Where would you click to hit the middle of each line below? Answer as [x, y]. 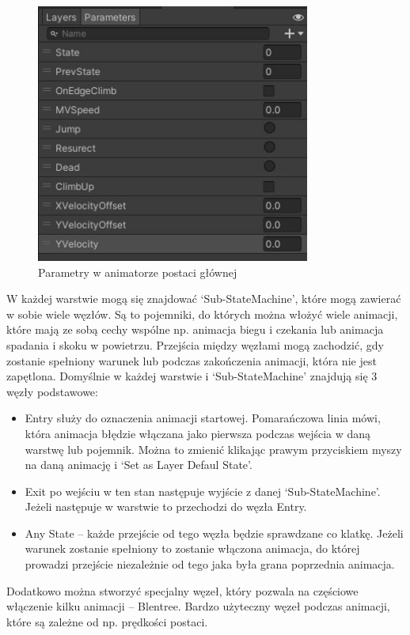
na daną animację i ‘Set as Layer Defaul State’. [139, 465]
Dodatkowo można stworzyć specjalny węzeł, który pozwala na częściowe [182, 590]
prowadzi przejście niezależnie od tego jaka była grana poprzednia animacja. [210, 564]
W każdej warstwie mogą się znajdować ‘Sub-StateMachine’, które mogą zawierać [204, 299]
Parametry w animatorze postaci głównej [138, 272]
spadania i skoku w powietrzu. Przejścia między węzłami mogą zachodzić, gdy [195, 344]
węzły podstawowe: [52, 391]
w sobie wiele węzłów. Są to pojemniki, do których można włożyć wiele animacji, [202, 314]
